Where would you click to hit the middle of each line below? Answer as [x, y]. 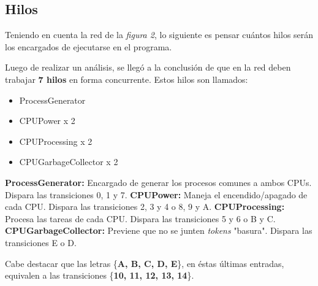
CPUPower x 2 [47, 121]
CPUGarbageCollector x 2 [69, 162]
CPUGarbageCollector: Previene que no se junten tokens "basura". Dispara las [159, 230]
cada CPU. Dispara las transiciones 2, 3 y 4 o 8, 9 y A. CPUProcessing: [145, 207]
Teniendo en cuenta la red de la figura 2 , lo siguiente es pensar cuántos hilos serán [159, 35]
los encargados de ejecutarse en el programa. [89, 46]
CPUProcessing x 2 [56, 141]
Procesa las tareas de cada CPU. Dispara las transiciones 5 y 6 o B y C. [140, 218]
